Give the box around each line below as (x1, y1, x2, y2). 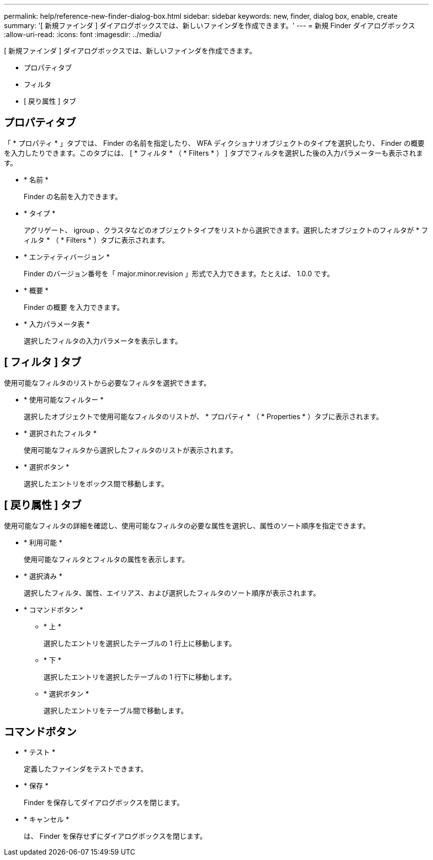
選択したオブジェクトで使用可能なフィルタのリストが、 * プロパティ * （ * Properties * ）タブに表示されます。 (24, 412, 383, 421)
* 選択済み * (24, 571, 62, 580)
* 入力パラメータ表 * (24, 319, 90, 328)
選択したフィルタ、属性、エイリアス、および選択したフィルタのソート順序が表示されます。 (24, 588, 320, 597)
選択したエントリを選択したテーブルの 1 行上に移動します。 (43, 639, 236, 647)
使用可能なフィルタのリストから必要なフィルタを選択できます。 (4, 378, 211, 387)
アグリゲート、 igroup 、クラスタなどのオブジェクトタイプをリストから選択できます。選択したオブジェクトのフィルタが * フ (24, 225, 429, 234)
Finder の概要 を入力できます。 (24, 302, 124, 311)
